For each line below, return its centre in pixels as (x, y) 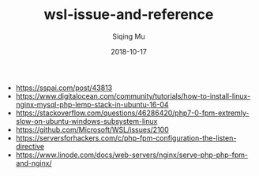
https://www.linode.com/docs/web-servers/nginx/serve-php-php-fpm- (132, 155)
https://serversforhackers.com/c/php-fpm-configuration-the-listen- (126, 138)
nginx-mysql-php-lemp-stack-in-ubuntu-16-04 (92, 104)
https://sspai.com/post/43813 (64, 88)
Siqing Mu (129, 36)
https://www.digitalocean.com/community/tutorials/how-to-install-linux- (133, 95)
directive (30, 146)
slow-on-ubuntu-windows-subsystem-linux (86, 121)
